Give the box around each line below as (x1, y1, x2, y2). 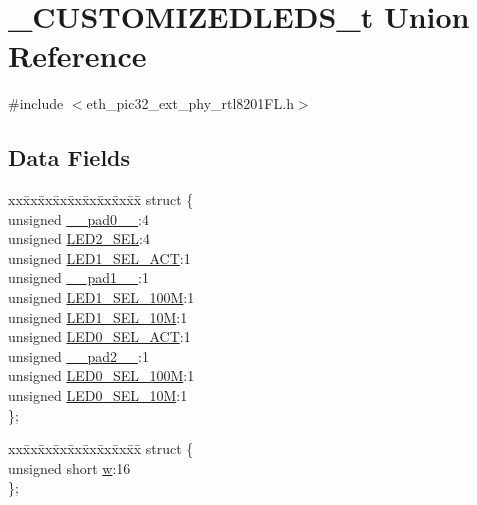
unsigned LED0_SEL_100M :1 (8, 365, 195, 386)
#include (8, 93, 64, 114)
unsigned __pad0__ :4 (8, 208, 149, 229)
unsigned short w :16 (8, 457, 131, 478)
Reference (8, 35, 147, 76)
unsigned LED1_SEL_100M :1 (8, 287, 195, 308)
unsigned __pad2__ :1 (8, 345, 149, 366)
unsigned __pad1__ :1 (8, 267, 149, 288)
